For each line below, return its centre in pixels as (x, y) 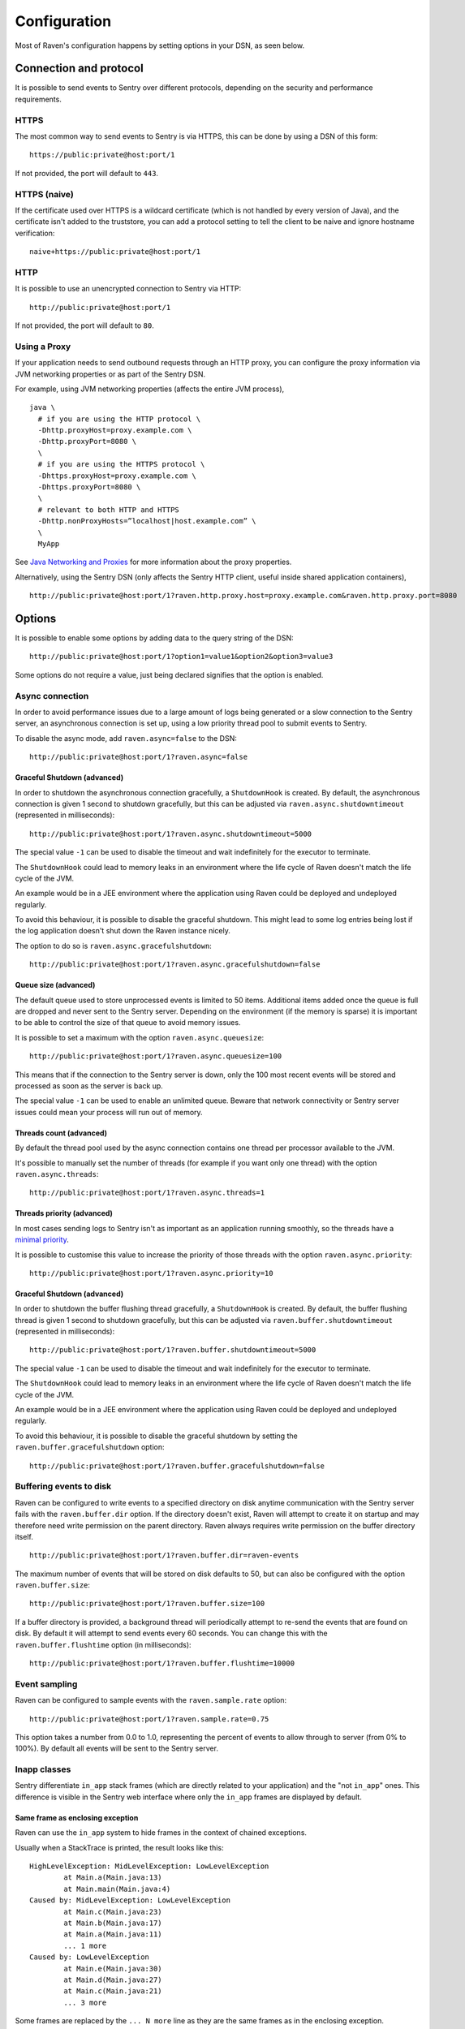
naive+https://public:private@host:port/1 (115, 252)
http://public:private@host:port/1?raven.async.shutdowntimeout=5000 (171, 834)
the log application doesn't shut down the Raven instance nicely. (123, 931)
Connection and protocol (79, 69)
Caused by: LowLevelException (90, 1957)
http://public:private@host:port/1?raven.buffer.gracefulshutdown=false (177, 1466)
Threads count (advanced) (61, 1133)
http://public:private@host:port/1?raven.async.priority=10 (151, 1273)
